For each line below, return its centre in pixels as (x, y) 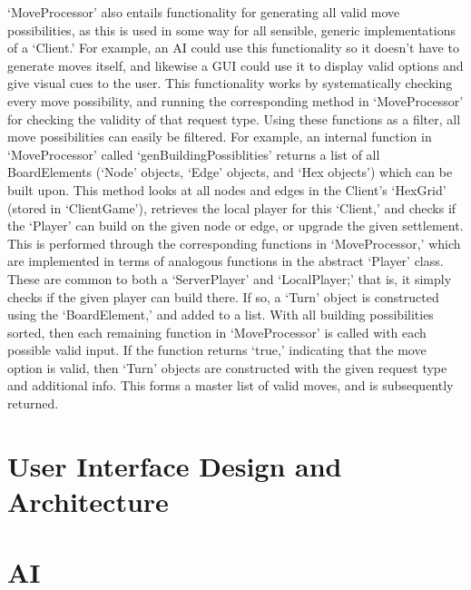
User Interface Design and (175, 465)
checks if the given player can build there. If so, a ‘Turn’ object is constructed (223, 296)
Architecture (88, 501)
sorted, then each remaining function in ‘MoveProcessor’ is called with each (217, 332)
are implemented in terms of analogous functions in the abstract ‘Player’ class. (226, 261)
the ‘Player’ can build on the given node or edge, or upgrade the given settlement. (235, 226)
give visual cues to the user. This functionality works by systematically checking (230, 83)
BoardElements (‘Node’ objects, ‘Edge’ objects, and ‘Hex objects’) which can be (230, 172)
